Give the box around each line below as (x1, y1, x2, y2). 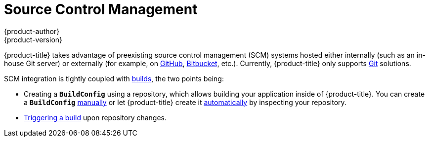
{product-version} (4, 35, 63, 44)
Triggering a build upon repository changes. (24, 113, 167, 122)
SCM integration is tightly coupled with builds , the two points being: (4, 74, 224, 83)
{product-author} (4, 27, 60, 35)
